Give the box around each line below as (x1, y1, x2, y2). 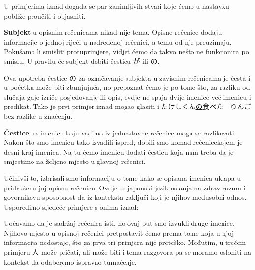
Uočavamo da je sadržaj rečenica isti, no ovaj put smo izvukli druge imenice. (4, 218, 235, 228)
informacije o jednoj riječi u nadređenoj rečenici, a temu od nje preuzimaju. (4, 36, 232, 47)
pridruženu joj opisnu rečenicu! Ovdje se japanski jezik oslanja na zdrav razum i (4, 182, 246, 192)
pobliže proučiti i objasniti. (4, 10, 86, 21)
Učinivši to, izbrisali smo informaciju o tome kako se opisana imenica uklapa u (4, 172, 241, 183)
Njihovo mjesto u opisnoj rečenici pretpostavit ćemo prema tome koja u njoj (4, 227, 234, 238)
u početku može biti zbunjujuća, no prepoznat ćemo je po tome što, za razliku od (4, 82, 250, 92)
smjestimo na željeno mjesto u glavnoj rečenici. (4, 156, 146, 166)
